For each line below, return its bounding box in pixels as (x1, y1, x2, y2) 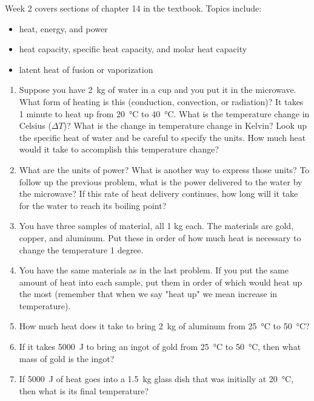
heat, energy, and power (19, 22, 108, 35)
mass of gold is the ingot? (19, 352, 115, 365)
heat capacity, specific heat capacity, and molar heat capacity (19, 43, 247, 55)
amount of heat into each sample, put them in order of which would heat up (19, 275, 302, 288)
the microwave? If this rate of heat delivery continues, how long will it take (19, 187, 298, 200)
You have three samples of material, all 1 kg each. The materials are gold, (19, 219, 294, 232)
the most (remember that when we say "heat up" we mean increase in (19, 287, 278, 300)
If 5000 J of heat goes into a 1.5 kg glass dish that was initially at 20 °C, (19, 372, 294, 385)
